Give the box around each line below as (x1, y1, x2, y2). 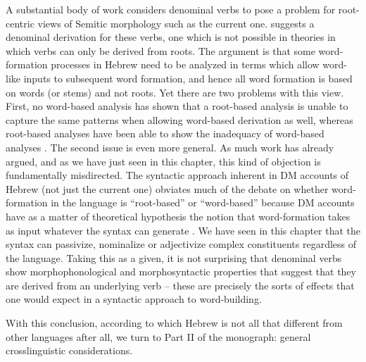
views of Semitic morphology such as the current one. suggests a (37, 15, 315, 30)
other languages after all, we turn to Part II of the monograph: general (6, 329, 311, 344)
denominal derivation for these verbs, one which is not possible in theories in (6, 30, 336, 44)
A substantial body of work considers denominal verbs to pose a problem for (6, 2, 336, 16)
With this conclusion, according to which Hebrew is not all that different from (6, 316, 343, 330)
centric (6, 15, 34, 30)
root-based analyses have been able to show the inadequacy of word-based (6, 126, 324, 141)
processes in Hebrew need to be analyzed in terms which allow (51, 57, 320, 72)
